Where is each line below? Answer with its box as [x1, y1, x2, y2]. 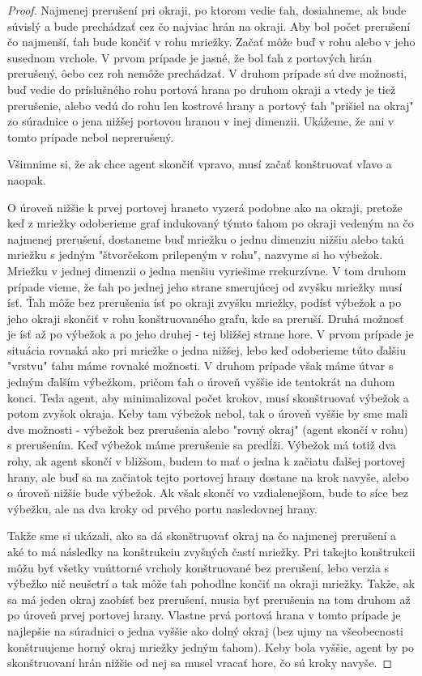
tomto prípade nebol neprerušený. [7, 128, 174, 145]
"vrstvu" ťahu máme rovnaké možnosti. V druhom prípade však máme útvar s [7, 357, 394, 374]
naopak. [7, 171, 46, 188]
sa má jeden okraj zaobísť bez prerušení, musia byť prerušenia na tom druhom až [7, 590, 411, 607]
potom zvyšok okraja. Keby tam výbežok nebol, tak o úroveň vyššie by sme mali [7, 405, 408, 422]
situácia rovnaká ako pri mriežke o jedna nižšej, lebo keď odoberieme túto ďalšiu [7, 341, 406, 358]
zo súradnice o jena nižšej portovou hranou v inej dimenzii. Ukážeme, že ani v [7, 113, 394, 130]
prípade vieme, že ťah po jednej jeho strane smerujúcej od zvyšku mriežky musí [7, 278, 403, 295]
